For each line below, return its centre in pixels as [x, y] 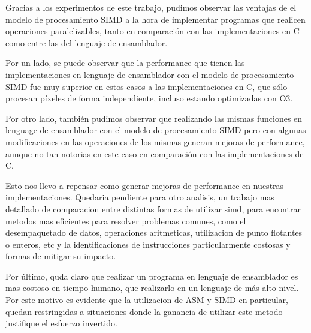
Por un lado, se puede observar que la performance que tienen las [125, 63]
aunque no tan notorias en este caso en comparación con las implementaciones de [155, 153]
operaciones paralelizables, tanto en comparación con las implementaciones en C [153, 31]
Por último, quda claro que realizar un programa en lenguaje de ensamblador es [152, 276]
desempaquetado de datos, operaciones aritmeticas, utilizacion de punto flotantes [154, 232]
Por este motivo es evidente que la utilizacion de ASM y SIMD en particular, [147, 300]
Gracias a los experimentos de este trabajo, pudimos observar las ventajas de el [151, 7]
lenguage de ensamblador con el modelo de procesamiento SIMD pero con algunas [156, 130]
